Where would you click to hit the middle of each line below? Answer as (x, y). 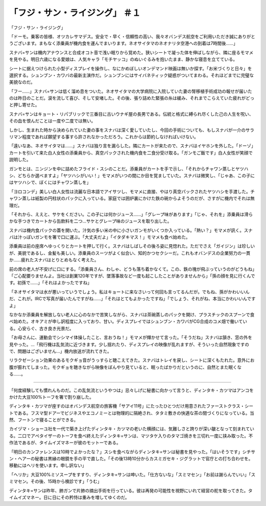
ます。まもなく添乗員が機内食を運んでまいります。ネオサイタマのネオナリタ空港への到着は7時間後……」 (132, 43)
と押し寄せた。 (24, 105)
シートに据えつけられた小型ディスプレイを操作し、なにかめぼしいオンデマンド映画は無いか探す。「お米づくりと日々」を (131, 68)
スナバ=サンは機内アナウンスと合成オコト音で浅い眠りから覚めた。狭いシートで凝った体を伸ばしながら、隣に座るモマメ (131, 52)
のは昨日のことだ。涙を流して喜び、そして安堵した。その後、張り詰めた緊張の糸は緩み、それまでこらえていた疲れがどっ (132, 98)
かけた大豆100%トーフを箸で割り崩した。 (51, 397)
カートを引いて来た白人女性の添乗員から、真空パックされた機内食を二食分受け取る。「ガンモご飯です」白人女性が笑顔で (131, 153)
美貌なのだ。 (22, 82)
